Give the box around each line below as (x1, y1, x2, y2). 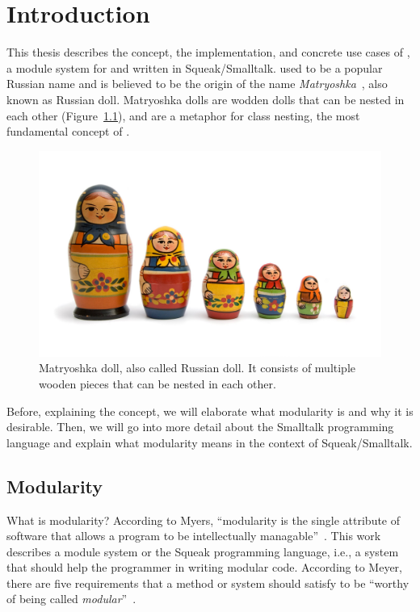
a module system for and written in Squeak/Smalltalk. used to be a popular (6, 59, 383, 76)
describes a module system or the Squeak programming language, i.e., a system (6, 543, 399, 560)
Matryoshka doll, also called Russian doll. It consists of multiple (39, 359, 355, 376)
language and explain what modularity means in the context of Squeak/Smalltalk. (6, 434, 413, 451)
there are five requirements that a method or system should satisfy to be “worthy (6, 574, 409, 591)
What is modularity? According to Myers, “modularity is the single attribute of (6, 511, 401, 528)
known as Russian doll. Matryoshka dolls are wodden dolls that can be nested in (6, 90, 405, 107)
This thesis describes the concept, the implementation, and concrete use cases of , (6, 44, 410, 61)
